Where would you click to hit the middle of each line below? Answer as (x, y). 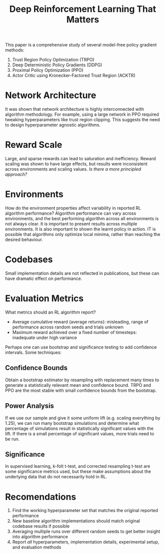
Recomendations (41, 497)
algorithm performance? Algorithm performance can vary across (71, 213)
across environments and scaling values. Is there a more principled (73, 169)
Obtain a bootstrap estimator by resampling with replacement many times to (82, 380)
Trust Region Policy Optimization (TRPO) (53, 60)
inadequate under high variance (45, 337)
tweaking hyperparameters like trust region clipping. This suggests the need (82, 120)
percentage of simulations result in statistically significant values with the (79, 428)
